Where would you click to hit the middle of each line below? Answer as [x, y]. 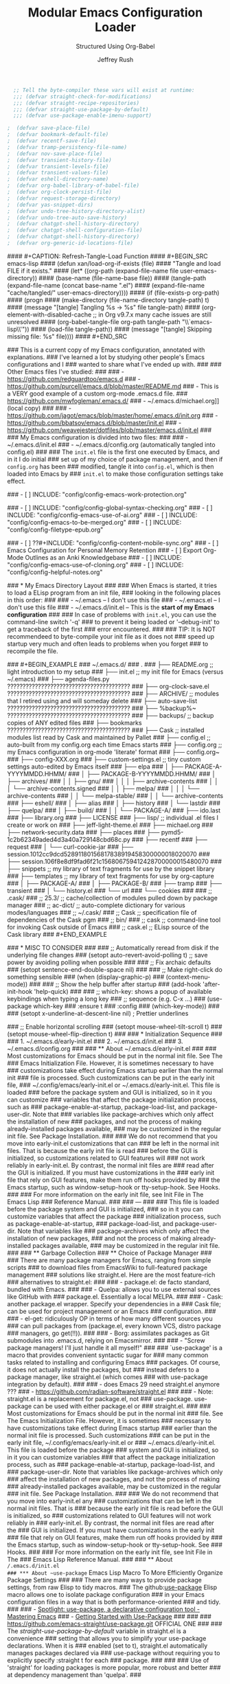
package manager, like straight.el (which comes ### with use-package [107, 1377]
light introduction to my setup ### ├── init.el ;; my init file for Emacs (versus [115, 672]
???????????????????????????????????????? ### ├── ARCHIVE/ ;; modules [113, 693]
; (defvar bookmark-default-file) [58, 135]
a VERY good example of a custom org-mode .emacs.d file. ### [97, 394]
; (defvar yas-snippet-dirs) [50, 205]
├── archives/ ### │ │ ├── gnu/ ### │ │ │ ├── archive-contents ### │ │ [113, 781]
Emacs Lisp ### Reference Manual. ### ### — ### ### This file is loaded [113, 1202]
